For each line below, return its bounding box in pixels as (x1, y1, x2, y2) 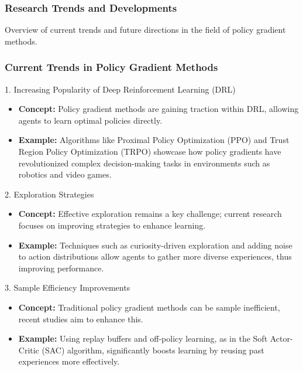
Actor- (270, 332, 293, 345)
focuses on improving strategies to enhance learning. (18, 219, 206, 231)
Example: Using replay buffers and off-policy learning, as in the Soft (18, 332, 268, 345)
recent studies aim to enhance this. (18, 312, 143, 325)
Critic (18, 343, 39, 356)
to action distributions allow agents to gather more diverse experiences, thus (18, 250, 292, 263)
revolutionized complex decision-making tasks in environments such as (18, 156, 270, 169)
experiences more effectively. (18, 355, 120, 367)
